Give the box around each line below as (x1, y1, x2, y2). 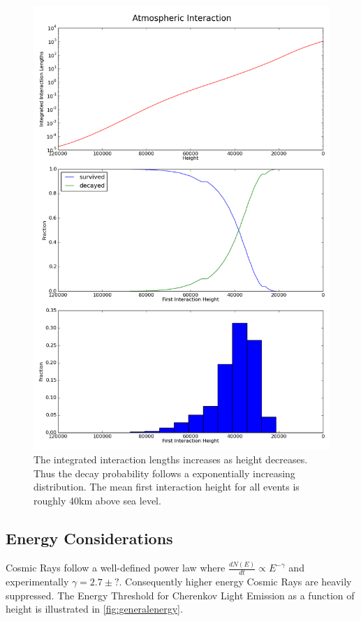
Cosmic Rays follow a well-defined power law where (6, 560, 226, 575)
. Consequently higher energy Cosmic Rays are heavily (119, 574, 352, 588)
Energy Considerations (6, 527, 173, 548)
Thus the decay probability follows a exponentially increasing (34, 465, 295, 480)
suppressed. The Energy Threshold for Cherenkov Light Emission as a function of (6, 588, 355, 602)
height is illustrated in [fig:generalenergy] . (6, 601, 183, 616)
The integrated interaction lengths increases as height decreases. (34, 452, 308, 467)
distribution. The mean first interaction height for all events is (34, 479, 300, 494)
